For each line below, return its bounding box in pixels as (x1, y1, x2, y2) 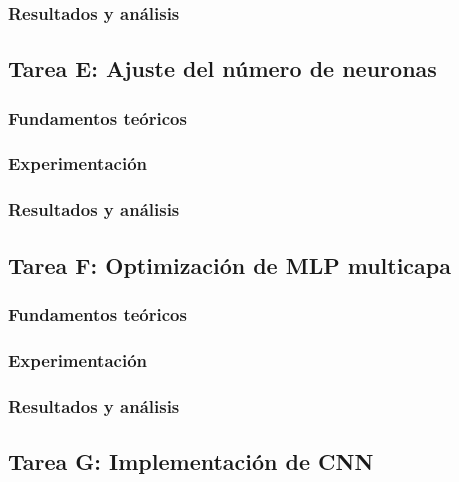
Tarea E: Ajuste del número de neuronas (8, 53, 437, 84)
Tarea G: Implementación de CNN (8, 445, 374, 476)
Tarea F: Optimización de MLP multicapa (8, 249, 451, 280)
